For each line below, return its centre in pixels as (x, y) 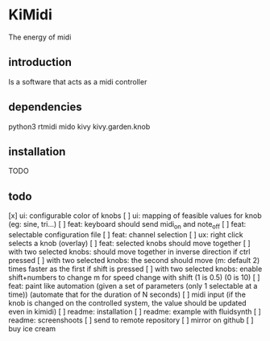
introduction (40, 62)
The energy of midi (40, 37)
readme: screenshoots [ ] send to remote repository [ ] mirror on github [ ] (131, 320)
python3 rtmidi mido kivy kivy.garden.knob (79, 126)
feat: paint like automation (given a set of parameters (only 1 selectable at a (133, 286)
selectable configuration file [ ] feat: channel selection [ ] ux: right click (126, 234)
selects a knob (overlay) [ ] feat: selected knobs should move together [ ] (130, 243)
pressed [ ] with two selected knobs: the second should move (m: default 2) (134, 260)
